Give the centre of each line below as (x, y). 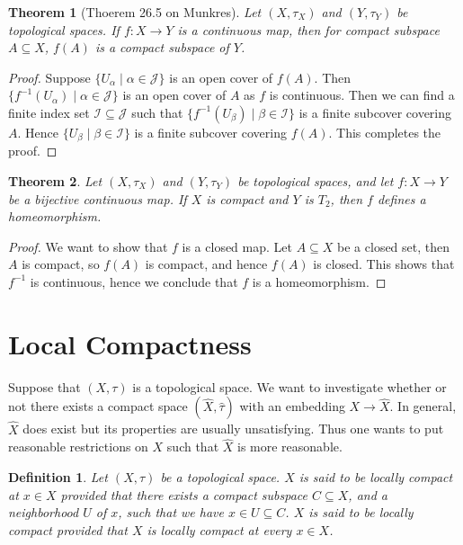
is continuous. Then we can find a (362, 95)
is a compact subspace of (162, 47)
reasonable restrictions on (78, 447)
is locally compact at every (219, 529)
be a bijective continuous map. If (98, 198)
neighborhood (44, 512)
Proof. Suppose (49, 77)
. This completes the (385, 132)
